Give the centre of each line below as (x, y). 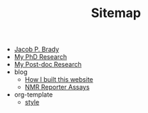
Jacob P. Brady (36, 49)
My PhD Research (41, 57)
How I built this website (59, 80)
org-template (33, 95)
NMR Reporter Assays (57, 87)
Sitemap (116, 13)
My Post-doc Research (48, 65)
